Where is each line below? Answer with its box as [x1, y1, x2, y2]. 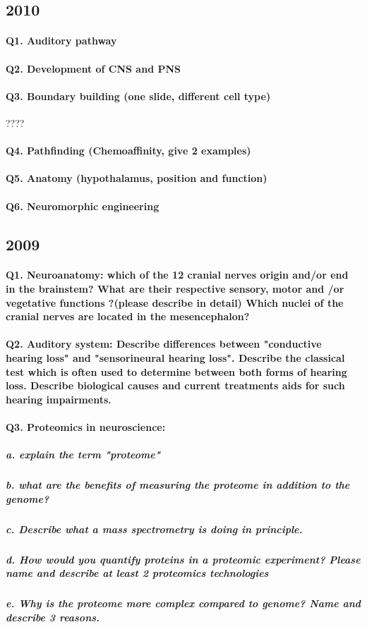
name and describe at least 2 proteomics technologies [6, 566, 269, 580]
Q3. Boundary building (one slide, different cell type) [6, 88, 271, 103]
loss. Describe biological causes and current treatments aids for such [6, 378, 345, 393]
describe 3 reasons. [6, 609, 100, 624]
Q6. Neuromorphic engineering [6, 198, 160, 213]
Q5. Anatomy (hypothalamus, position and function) [6, 171, 267, 185]
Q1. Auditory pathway [6, 33, 117, 48]
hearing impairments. [6, 391, 112, 406]
